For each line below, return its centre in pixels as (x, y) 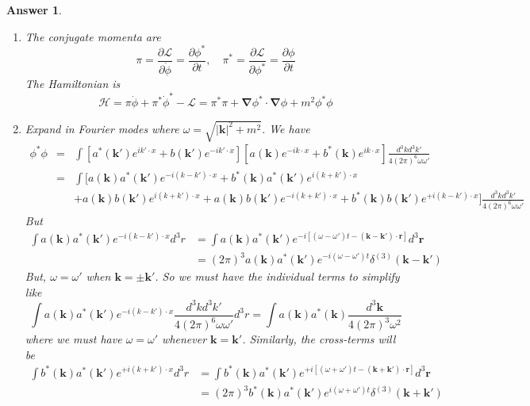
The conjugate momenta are (93, 36)
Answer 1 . (34, 10)
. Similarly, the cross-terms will (319, 339)
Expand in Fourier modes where (102, 128)
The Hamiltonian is (73, 84)
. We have (286, 128)
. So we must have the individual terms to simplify (277, 276)
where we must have (73, 339)
